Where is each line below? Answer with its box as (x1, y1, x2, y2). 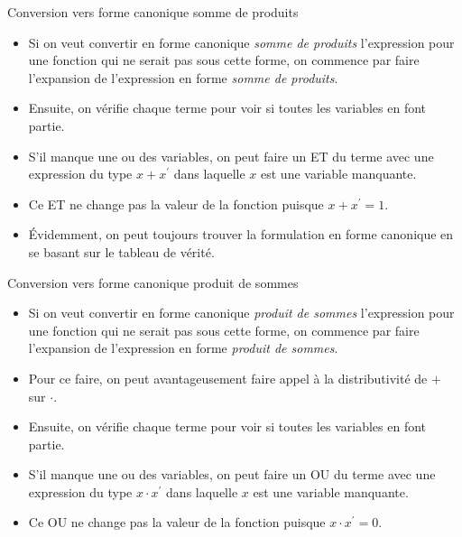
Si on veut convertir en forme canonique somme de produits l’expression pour (28, 32, 455, 51)
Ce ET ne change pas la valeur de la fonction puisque (28, 194, 324, 213)
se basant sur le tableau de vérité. (28, 242, 215, 261)
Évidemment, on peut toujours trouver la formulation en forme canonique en (28, 225, 454, 244)
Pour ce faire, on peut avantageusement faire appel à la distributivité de (28, 368, 428, 387)
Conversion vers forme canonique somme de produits (7, 3, 299, 21)
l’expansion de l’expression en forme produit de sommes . (28, 338, 338, 357)
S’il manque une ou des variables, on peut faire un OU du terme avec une (28, 465, 436, 484)
